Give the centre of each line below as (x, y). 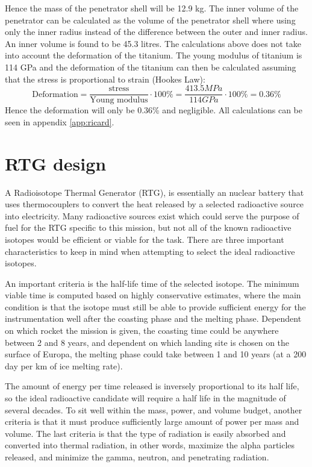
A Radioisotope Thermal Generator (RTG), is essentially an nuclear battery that (154, 192)
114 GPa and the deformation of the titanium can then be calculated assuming (151, 67)
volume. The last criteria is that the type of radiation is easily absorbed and (145, 433)
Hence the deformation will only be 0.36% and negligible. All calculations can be (154, 110)
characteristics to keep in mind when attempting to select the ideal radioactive (150, 251)
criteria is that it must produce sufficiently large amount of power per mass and (152, 422)
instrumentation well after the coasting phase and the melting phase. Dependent (153, 318)
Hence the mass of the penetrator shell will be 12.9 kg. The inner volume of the (152, 8)
